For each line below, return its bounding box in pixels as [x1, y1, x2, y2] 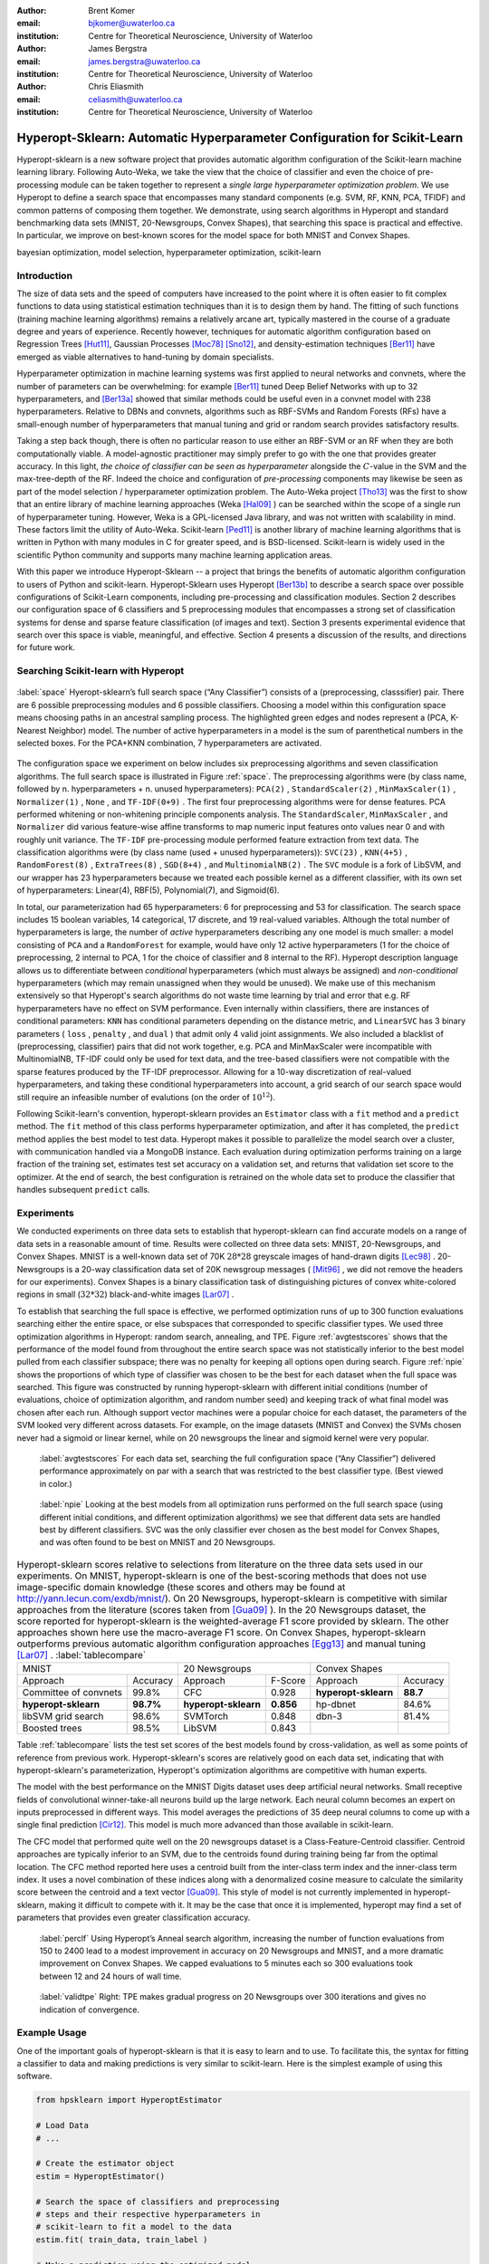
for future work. [16, 642, 76, 653]
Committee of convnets [22, 1686, 122, 1699]
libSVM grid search [22, 1710, 104, 1722]
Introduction [16, 269, 72, 282]
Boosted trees [22, 1722, 82, 1734]
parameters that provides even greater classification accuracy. [16, 1912, 251, 1923]
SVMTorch [183, 1710, 228, 1722]
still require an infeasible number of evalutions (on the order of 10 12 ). [16, 1090, 276, 1102]
